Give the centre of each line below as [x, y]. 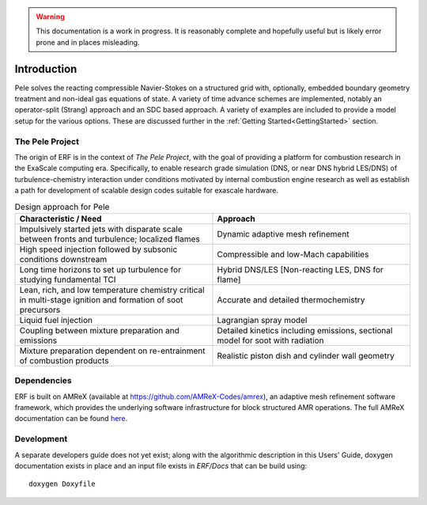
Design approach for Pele [62, 207]
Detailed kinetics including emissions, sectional [305, 330]
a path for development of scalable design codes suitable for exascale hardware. [146, 191]
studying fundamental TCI [68, 279]
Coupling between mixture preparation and [99, 330]
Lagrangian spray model [262, 320]
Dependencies [43, 381]
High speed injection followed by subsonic [98, 249]
